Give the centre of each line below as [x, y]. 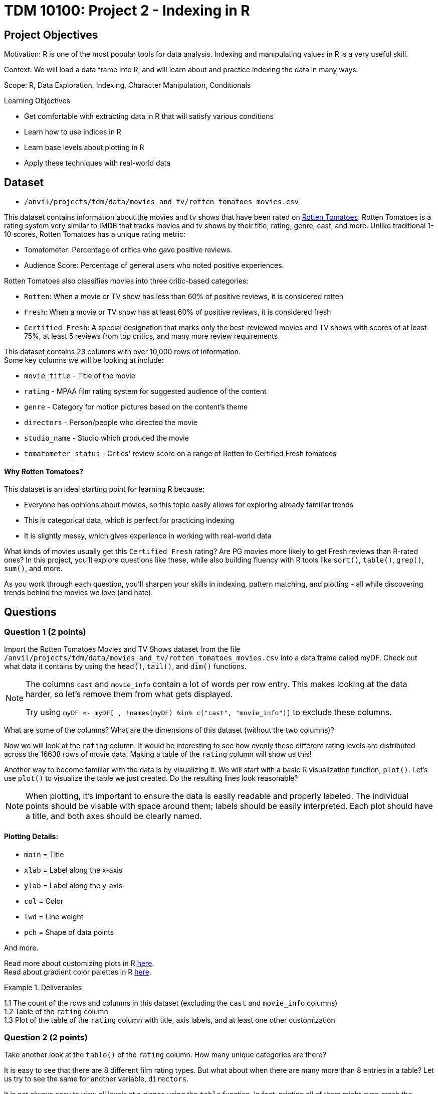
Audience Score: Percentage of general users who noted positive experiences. [154, 265]
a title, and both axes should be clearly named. [114, 816]
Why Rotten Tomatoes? [44, 471]
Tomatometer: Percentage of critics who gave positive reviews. [128, 250]
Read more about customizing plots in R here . [79, 963]
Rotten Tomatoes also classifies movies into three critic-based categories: [126, 281]
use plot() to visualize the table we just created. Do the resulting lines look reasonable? [151, 778]
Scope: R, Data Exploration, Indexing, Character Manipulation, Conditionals [128, 85]
